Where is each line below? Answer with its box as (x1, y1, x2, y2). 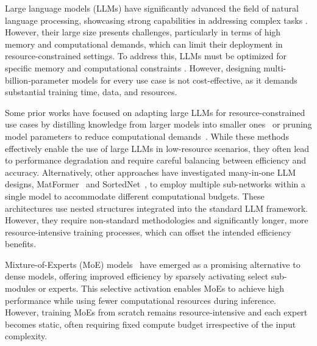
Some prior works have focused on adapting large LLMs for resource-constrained (5, 106, 305, 118)
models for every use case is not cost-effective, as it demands (71, 73, 297, 86)
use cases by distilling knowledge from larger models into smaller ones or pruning (5, 118, 312, 131)
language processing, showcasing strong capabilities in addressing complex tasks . (5, 13, 308, 26)
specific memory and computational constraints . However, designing (5, 61, 261, 74)
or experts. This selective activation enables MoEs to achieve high (38, 282, 285, 295)
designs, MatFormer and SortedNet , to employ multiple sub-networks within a (5, 178, 306, 190)
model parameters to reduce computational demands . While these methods (5, 129, 289, 142)
